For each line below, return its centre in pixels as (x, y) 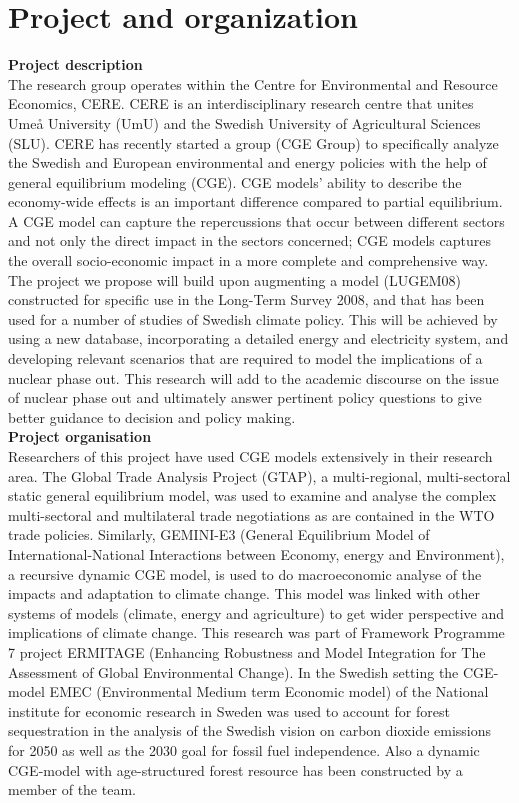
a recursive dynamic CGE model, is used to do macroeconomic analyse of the (245, 573)
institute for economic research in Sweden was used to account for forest (229, 710)
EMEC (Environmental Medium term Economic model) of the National (269, 691)
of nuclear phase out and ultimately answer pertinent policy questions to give (245, 397)
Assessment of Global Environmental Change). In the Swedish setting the (233, 671)
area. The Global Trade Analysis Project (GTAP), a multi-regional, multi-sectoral (259, 475)
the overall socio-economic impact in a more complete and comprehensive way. (248, 260)
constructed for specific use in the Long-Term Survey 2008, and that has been (246, 299)
